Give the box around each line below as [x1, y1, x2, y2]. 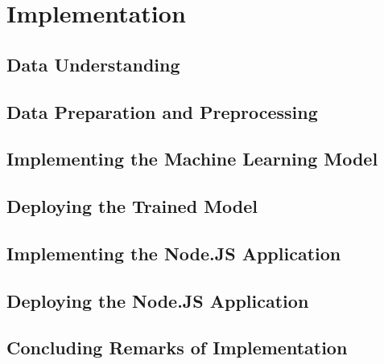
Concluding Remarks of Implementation [6, 335, 348, 360]
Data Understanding [6, 51, 180, 76]
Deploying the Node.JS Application [6, 288, 309, 313]
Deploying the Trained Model [6, 194, 258, 219]
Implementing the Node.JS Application [6, 240, 341, 265]
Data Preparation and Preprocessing [6, 99, 318, 124]
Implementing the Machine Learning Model [6, 146, 378, 171]
